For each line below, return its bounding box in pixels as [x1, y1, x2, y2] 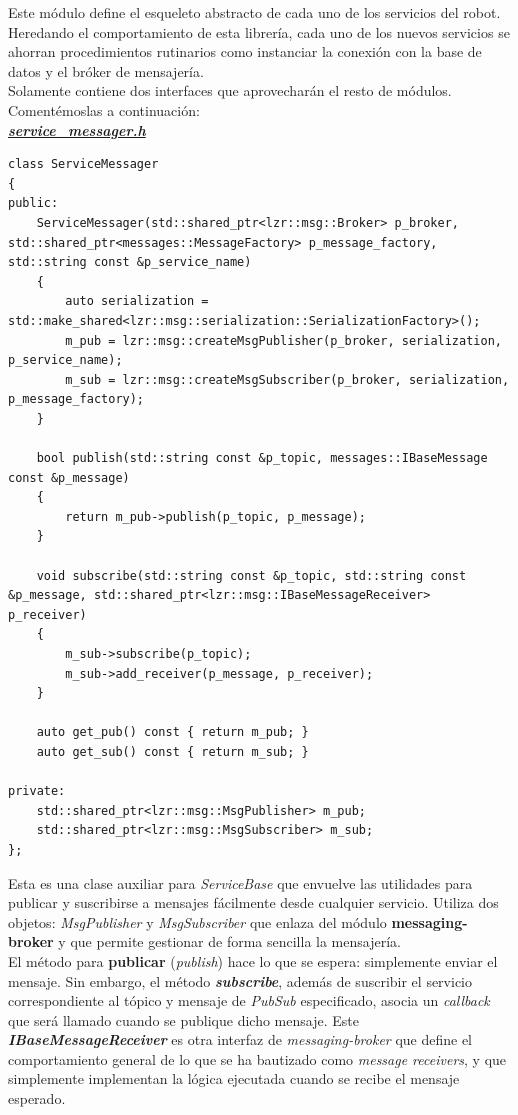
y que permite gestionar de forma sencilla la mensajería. [58, 931, 401, 952]
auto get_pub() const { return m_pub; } [36, 725, 309, 740]
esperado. [8, 1088, 66, 1109]
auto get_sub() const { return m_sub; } [36, 744, 309, 759]
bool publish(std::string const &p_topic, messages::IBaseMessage [36, 451, 488, 466]
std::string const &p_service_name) [8, 255, 252, 270]
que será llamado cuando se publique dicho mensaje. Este [8, 1009, 359, 1030]
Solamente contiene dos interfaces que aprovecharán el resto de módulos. [8, 80, 452, 101]
